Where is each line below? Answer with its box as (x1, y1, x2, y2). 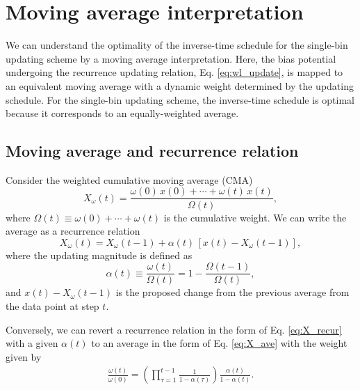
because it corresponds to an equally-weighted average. (6, 106, 239, 120)
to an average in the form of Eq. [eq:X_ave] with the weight (91, 336, 347, 350)
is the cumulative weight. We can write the (163, 210, 347, 224)
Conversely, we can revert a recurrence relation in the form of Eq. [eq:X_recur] (6, 322, 342, 336)
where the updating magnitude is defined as (6, 247, 193, 262)
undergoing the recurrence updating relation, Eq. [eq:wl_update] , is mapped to (6, 65, 343, 79)
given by (6, 349, 42, 364)
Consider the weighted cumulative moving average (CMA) (6, 172, 253, 187)
